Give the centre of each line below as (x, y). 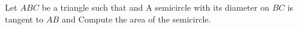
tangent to (24, 19)
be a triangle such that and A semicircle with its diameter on (155, 7)
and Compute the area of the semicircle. (136, 19)
